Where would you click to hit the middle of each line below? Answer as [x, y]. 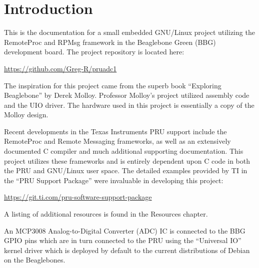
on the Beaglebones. [35, 260]
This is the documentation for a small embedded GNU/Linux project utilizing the [129, 32]
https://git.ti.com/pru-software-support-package [78, 197]
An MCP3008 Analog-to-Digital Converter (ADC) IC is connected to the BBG [125, 230]
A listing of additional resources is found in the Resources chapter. [106, 214]
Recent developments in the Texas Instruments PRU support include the [115, 131]
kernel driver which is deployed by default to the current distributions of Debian [127, 250]
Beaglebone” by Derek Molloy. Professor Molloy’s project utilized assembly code [127, 95]
